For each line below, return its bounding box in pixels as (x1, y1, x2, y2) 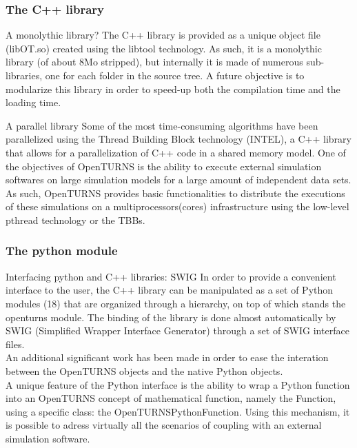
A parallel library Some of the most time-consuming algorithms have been (6, 118, 318, 132)
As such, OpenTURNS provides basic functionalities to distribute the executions (6, 185, 345, 200)
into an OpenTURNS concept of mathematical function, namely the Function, (6, 391, 336, 405)
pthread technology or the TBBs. (6, 212, 145, 227)
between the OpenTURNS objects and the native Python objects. (6, 363, 283, 378)
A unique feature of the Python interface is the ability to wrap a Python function (6, 377, 350, 391)
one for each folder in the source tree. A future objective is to (45, 68, 305, 82)
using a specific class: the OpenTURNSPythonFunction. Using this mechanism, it (6, 404, 350, 418)
